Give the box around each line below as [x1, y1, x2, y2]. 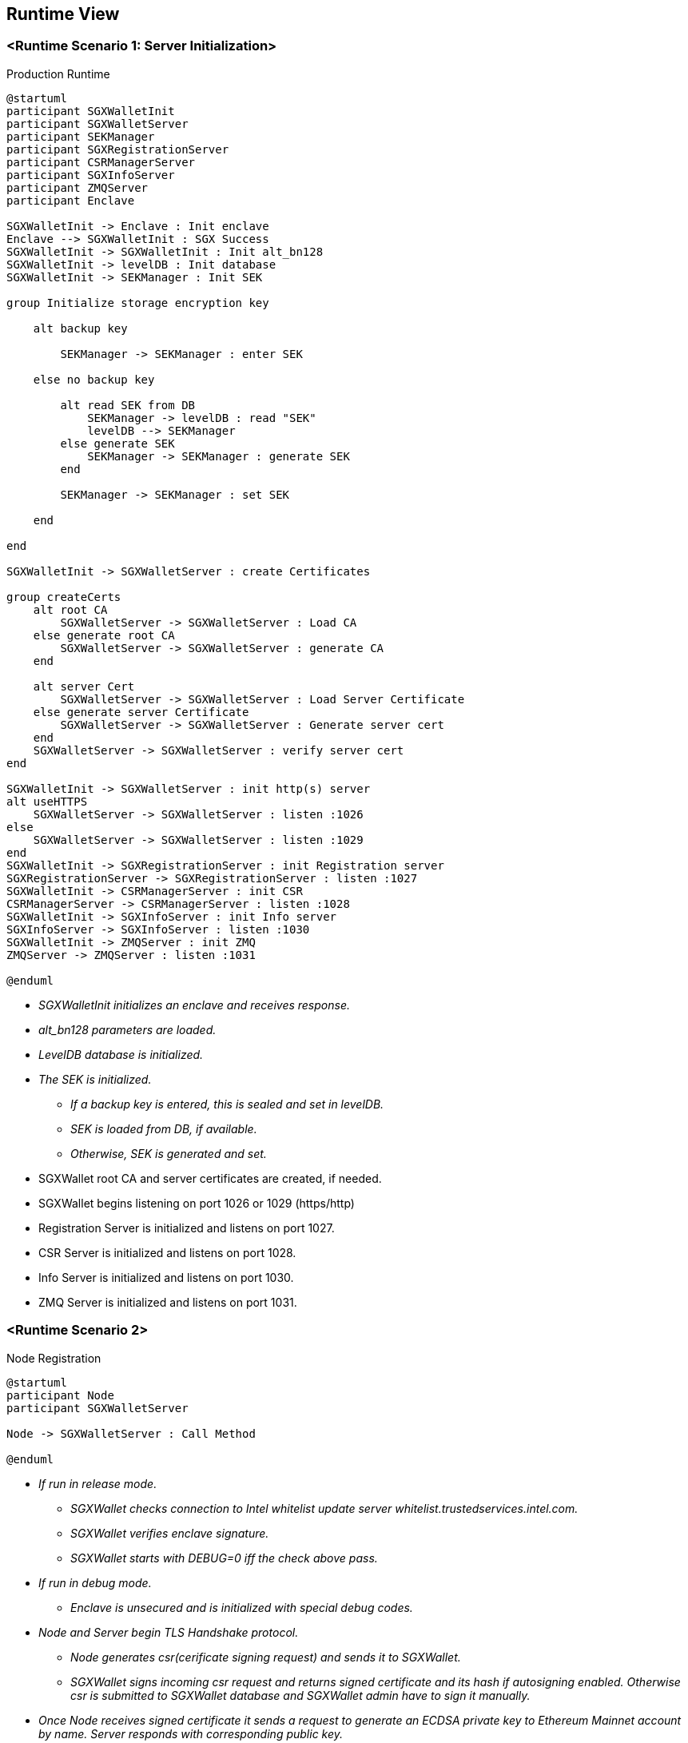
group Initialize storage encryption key [6, 296, 269, 309]
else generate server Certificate [33, 705, 249, 718]
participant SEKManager [6, 129, 155, 143]
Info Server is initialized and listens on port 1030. [38, 1270, 294, 1284]
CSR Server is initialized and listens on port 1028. [38, 1245, 296, 1259]
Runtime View [6, 4, 120, 24]
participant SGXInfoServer [6, 168, 175, 181]
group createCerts [6, 590, 121, 603]
